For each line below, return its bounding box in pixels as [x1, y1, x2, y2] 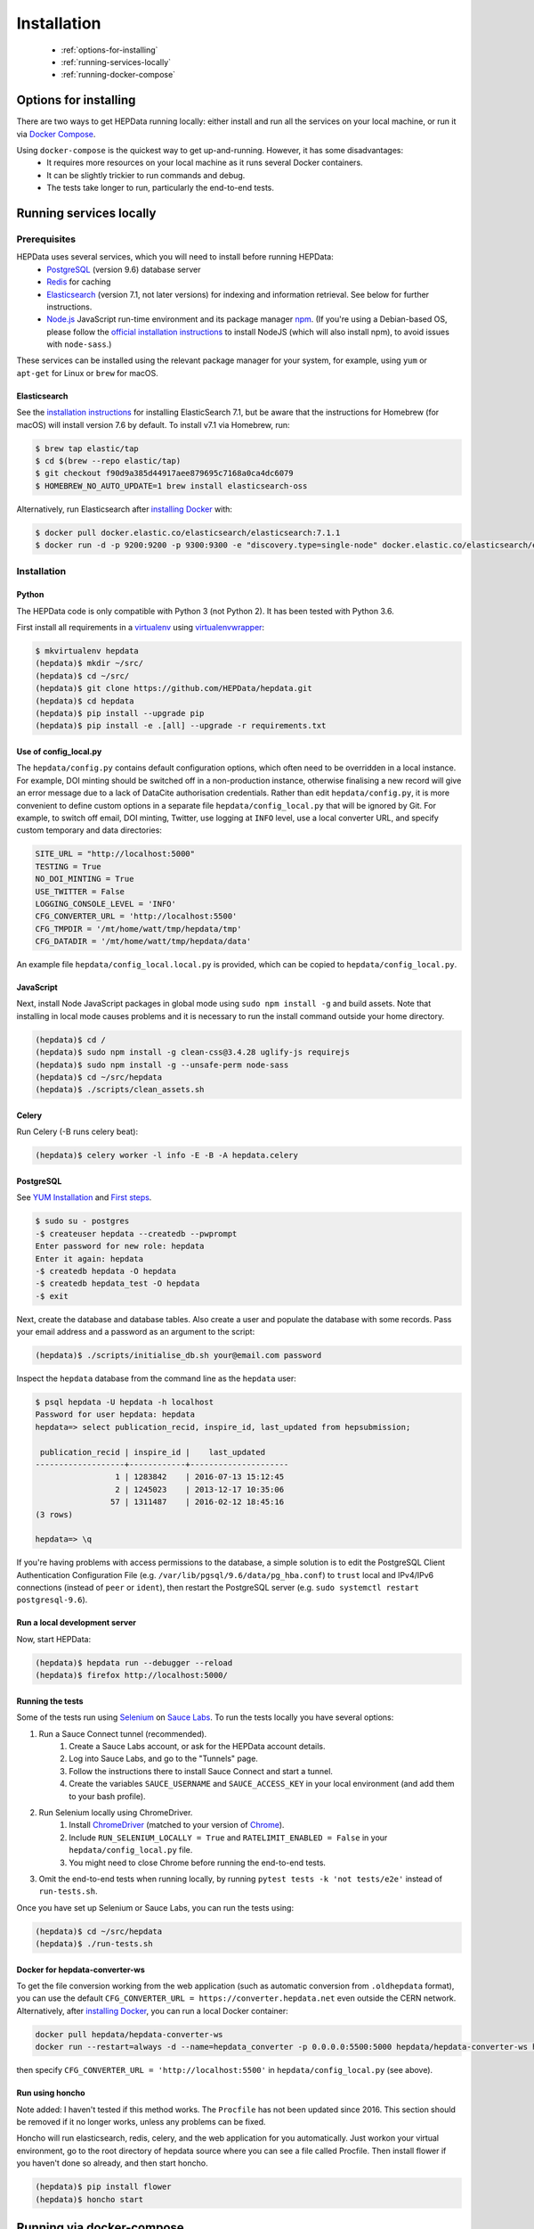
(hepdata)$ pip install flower [35, 2182, 173, 2192]
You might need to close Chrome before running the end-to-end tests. [69, 1857, 327, 1868]
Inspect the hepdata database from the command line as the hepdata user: [16, 1373, 297, 1384]
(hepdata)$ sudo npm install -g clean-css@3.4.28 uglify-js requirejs [35, 1048, 351, 1057]
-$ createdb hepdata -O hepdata [35, 1266, 177, 1276]
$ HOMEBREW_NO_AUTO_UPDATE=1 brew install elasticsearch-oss [35, 481, 308, 490]
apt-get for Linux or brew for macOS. [16, 367, 159, 378]
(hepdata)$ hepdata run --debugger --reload [35, 1657, 233, 1667]
